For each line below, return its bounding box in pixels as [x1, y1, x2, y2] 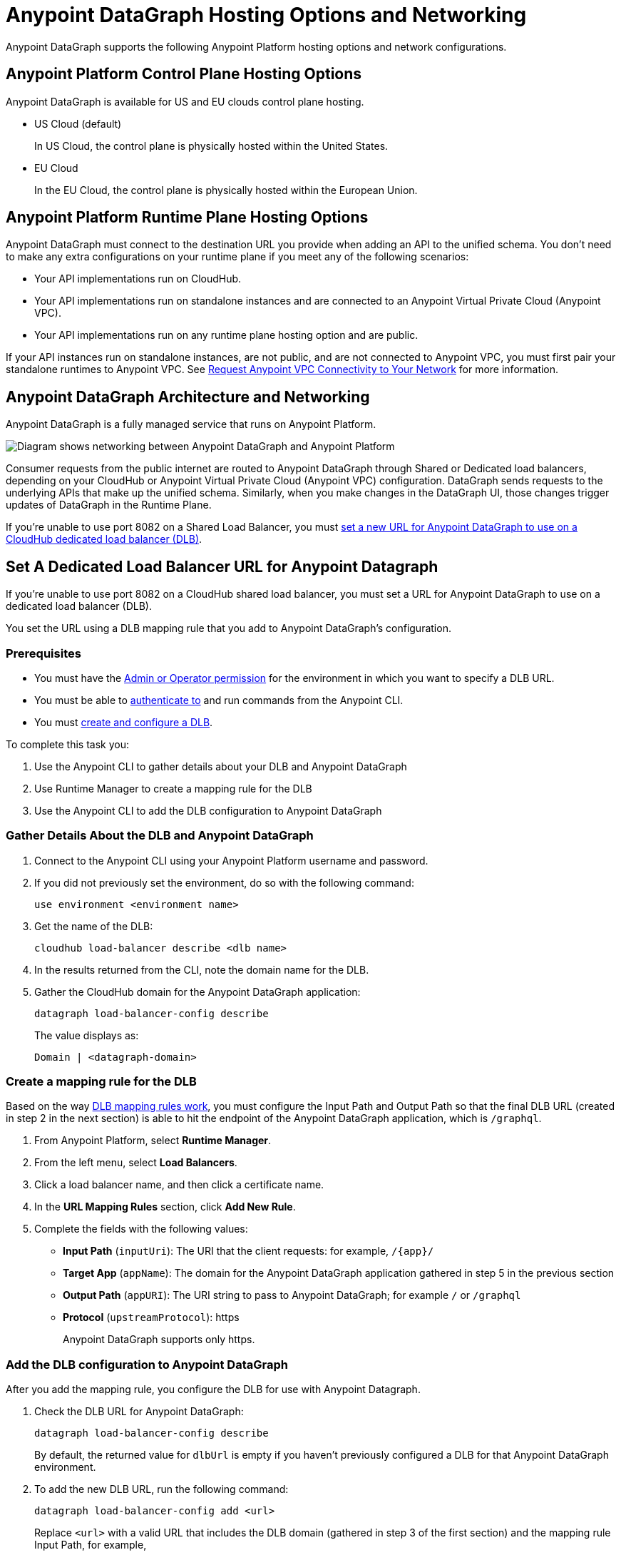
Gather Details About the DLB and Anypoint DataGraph [6, 828, 314, 843]
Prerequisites [6, 646, 81, 661]
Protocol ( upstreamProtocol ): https [63, 1311, 240, 1324]
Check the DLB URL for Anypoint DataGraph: [34, 1405, 244, 1418]
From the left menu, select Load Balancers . [34, 1156, 237, 1169]
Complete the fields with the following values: [34, 1223, 248, 1235]
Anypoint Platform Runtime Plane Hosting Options [6, 208, 369, 227]
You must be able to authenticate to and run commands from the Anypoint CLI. [34, 693, 404, 706]
